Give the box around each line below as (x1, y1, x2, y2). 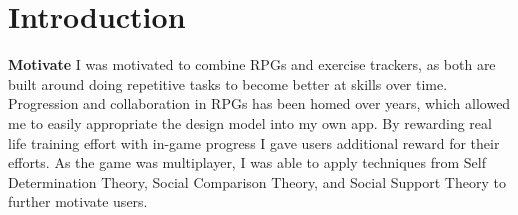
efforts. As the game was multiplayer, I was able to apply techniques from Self (8, 152, 487, 173)
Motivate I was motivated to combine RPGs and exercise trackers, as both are (8, 54, 496, 75)
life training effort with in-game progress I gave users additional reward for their (8, 132, 500, 153)
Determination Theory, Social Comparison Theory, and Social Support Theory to (8, 171, 506, 192)
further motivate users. (8, 191, 148, 212)
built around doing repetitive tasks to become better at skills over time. (8, 73, 448, 94)
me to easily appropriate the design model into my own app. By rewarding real (8, 112, 492, 133)
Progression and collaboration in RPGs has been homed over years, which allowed (8, 93, 511, 114)
